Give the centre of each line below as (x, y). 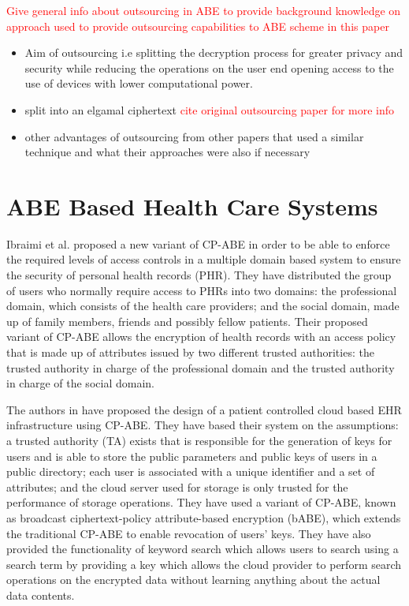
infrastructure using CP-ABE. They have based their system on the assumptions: (203, 425)
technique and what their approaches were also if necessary (167, 152)
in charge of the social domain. (80, 383)
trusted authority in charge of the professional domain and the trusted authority (201, 367)
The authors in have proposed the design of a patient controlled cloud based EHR (204, 409)
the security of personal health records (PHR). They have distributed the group (199, 275)
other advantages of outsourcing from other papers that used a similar (194, 136)
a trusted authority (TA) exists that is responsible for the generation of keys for (199, 440)
